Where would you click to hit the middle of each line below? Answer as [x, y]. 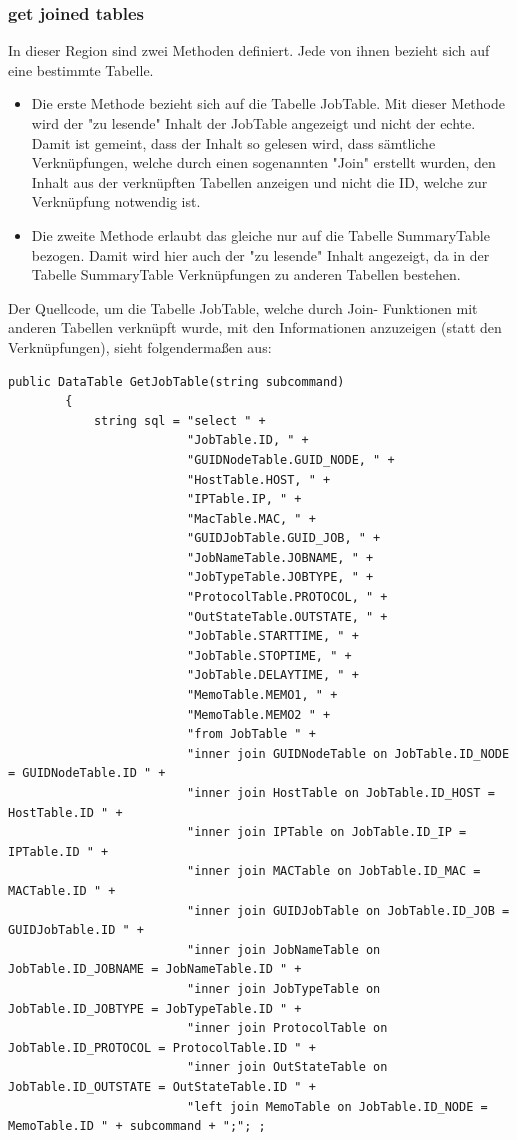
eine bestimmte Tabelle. [81, 69]
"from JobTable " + [251, 734]
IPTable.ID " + [58, 851]
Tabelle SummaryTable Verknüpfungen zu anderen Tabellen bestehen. [246, 274]
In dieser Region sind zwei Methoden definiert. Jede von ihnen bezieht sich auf [249, 50]
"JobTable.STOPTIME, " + [269, 655]
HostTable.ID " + [65, 812]
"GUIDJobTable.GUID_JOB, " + [283, 538]
